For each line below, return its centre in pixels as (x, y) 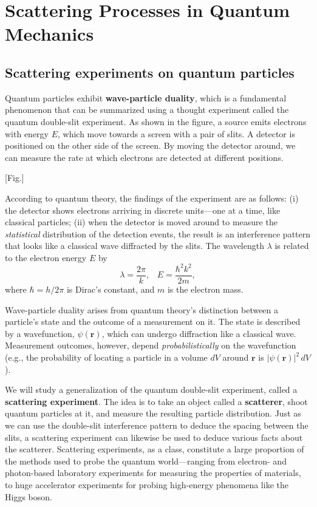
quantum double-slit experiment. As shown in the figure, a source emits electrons (156, 121)
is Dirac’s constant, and (111, 289)
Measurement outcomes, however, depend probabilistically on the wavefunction (151, 345)
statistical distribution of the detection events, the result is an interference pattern (158, 233)
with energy (27, 133)
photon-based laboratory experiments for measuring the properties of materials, (153, 473)
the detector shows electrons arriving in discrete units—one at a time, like (143, 210)
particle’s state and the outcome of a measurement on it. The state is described (153, 322)
